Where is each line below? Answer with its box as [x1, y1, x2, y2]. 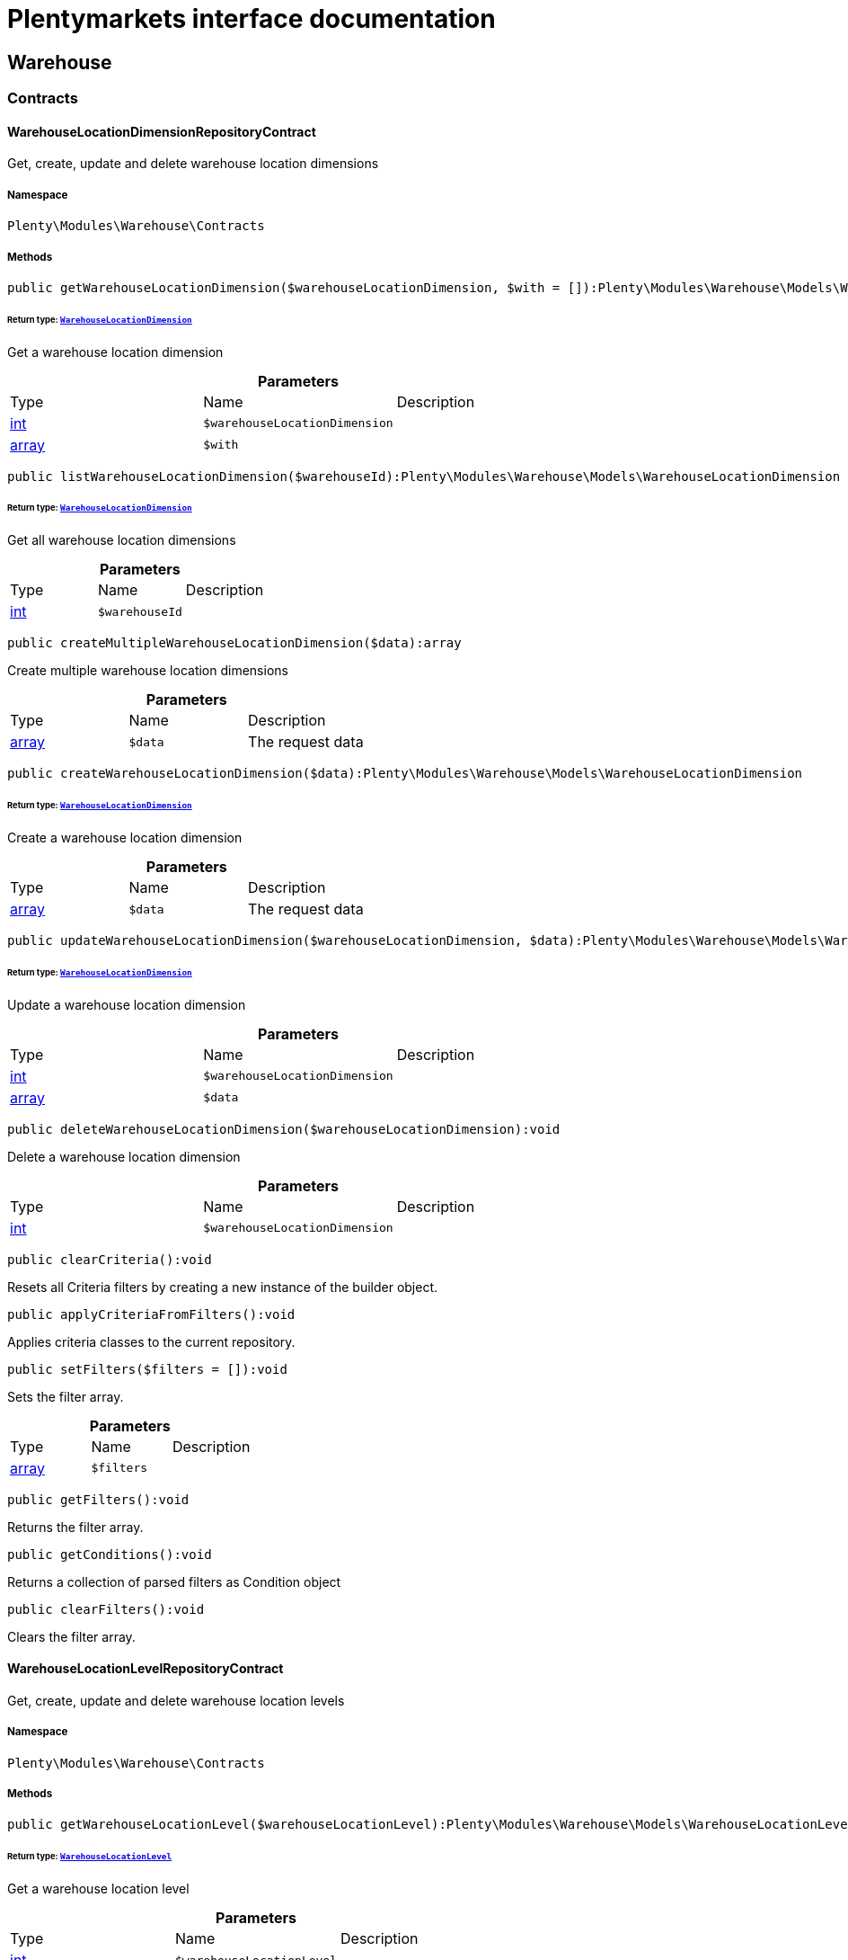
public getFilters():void [7, 1492, 190, 1507]
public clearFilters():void [7, 1601, 205, 1617]
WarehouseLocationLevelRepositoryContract [7, 1661, 284, 1677]
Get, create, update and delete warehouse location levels [7, 1692, 345, 1708]
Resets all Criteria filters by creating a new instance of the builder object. [7, 1278, 438, 1295]
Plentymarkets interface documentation [7, 4, 496, 34]
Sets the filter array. [7, 1388, 124, 1404]
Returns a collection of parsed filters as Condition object [7, 1573, 341, 1590]
